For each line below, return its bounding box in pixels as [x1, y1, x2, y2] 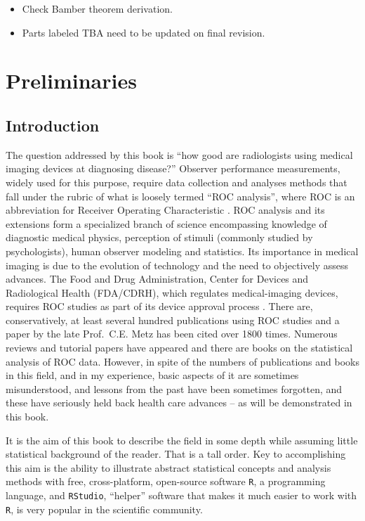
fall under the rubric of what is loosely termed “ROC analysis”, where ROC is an [6, 188, 355, 203]
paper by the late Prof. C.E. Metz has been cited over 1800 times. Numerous [6, 326, 338, 341]
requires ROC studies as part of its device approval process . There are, [6, 299, 313, 314]
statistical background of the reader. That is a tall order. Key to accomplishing [6, 446, 346, 461]
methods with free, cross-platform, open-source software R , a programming [6, 474, 326, 489]
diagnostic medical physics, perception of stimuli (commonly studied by [6, 230, 313, 245]
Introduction [6, 114, 100, 136]
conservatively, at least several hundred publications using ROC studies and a [6, 312, 340, 327]
